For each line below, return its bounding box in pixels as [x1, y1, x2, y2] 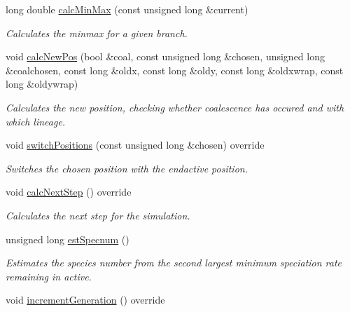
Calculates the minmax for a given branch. [6, 25, 188, 40]
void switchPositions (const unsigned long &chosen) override [6, 137, 265, 152]
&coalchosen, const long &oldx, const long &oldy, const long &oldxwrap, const [6, 62, 344, 77]
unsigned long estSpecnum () [6, 231, 129, 246]
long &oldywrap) [6, 76, 78, 91]
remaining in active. [6, 269, 92, 283]
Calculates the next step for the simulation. [6, 208, 190, 222]
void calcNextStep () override [6, 184, 132, 199]
